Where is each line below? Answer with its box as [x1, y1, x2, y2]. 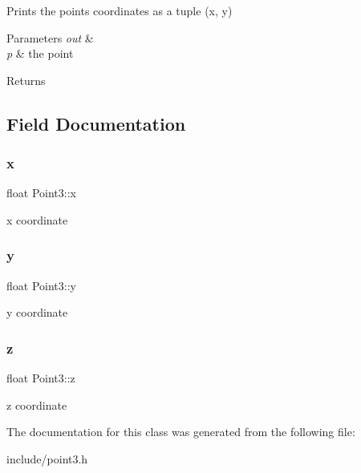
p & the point [6, 45, 74, 62]
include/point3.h [6, 450, 88, 467]
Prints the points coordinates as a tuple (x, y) [6, 2, 233, 18]
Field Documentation [6, 111, 186, 135]
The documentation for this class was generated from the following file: [6, 423, 355, 440]
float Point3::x [6, 184, 76, 201]
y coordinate [6, 304, 68, 321]
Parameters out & [6, 29, 94, 46]
